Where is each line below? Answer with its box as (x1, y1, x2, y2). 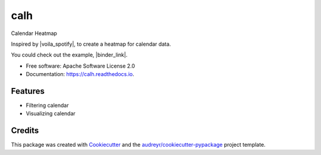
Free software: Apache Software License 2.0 (26, 62, 136, 69)
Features (11, 86, 45, 96)
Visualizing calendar (26, 110, 75, 117)
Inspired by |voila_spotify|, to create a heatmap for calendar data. (11, 40, 171, 48)
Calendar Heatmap (11, 30, 58, 37)
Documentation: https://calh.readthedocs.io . (26, 71, 135, 78)
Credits (11, 125, 39, 136)
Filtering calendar (26, 102, 69, 109)
